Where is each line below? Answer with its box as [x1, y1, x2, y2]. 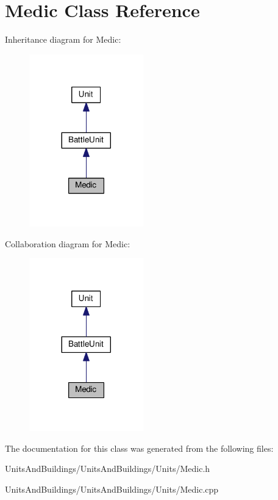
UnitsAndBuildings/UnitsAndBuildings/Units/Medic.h [5, 462, 210, 475]
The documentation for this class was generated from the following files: [5, 441, 274, 454]
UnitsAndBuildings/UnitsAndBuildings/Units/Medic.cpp [5, 482, 219, 495]
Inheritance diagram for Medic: [5, 33, 121, 46]
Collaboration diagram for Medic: [5, 237, 130, 250]
